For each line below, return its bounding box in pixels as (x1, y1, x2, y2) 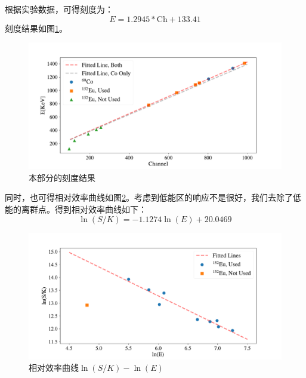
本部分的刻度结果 (29, 171, 95, 183)
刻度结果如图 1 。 (5, 21, 67, 34)
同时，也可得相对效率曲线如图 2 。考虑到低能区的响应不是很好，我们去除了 (5, 191, 293, 204)
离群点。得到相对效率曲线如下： (21, 202, 147, 215)
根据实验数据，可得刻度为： (5, 3, 113, 15)
